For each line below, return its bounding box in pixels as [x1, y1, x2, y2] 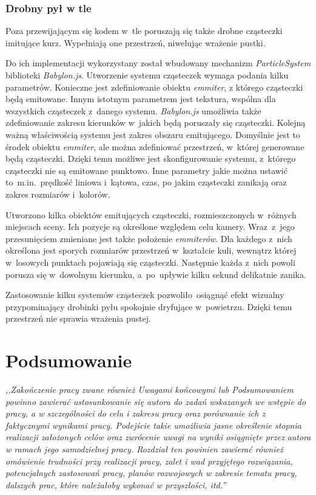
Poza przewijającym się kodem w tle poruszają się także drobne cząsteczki [5, 24, 283, 37]
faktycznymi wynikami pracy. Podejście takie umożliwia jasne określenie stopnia [5, 418, 301, 431]
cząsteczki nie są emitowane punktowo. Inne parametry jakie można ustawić [5, 164, 287, 176]
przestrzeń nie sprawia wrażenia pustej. [5, 312, 151, 325]
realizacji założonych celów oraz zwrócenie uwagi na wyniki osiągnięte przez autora [5, 431, 311, 443]
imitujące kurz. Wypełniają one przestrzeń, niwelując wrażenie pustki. [5, 36, 266, 49]
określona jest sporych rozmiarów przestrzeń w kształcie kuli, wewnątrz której [5, 244, 297, 257]
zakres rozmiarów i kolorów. [5, 187, 110, 200]
